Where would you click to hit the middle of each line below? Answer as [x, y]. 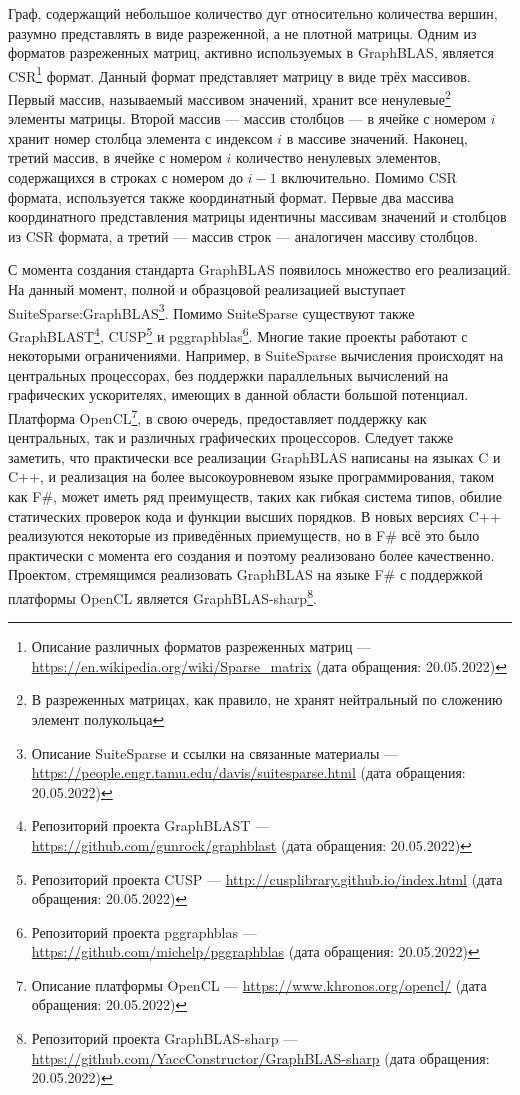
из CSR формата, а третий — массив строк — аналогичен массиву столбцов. [243, 235]
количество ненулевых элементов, [338, 157]
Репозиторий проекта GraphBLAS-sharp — [164, 1038]
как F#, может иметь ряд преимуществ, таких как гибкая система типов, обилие [255, 495]
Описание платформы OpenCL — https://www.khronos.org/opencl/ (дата [259, 984]
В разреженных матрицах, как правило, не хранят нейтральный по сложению [267, 699]
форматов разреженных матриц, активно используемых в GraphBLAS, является [251, 52]
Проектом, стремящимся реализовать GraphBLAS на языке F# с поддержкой [245, 574]
